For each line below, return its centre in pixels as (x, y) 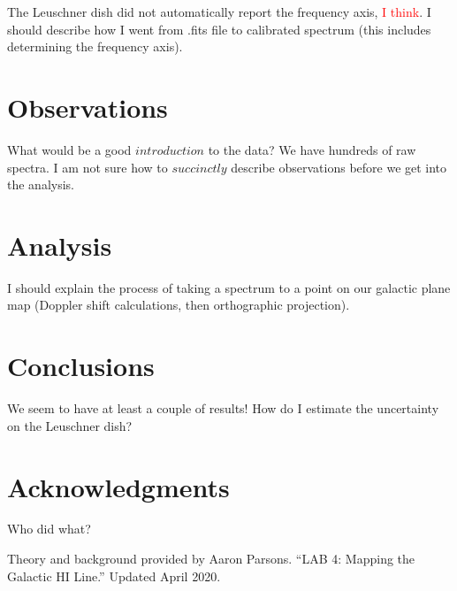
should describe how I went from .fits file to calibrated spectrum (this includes (219, 29)
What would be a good (69, 149)
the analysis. (41, 184)
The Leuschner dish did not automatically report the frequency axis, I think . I (219, 12)
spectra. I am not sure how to (88, 167)
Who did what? (49, 529)
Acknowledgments (118, 486)
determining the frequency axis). (95, 46)
